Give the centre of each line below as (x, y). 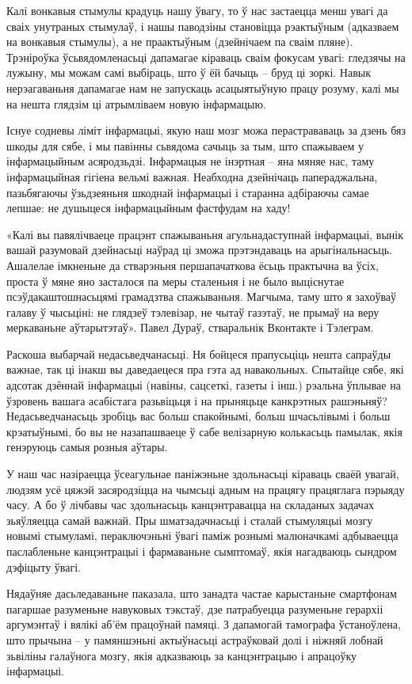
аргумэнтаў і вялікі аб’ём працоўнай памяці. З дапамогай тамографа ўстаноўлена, (204, 624)
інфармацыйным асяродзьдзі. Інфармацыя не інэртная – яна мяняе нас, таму (191, 161)
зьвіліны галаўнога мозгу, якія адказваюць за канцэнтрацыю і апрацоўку (182, 655)
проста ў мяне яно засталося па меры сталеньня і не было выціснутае (175, 281)
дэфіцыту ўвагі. (44, 566)
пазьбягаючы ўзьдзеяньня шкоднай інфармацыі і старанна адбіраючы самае (188, 192)
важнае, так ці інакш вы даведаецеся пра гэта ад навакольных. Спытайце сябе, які (205, 369)
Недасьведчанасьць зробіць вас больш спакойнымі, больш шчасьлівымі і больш (198, 416)
